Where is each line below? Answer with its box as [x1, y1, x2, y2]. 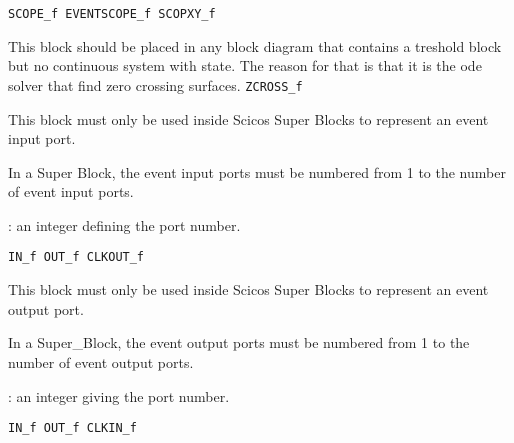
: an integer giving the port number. [8, 385, 230, 406]
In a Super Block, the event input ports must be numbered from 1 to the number [8, 161, 506, 182]
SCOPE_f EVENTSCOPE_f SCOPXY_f [8, 7, 216, 21]
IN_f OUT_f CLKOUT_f [8, 250, 145, 265]
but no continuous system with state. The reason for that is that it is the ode [8, 55, 482, 76]
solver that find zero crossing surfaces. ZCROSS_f [8, 74, 303, 95]
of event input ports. [8, 181, 134, 202]
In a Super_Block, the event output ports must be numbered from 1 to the [8, 332, 470, 353]
